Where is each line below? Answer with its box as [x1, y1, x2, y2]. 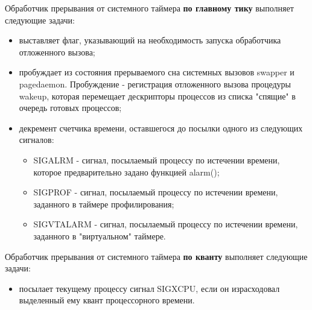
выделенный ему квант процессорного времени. [19, 294, 195, 306]
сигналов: [19, 133, 54, 146]
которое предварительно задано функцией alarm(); [33, 165, 220, 178]
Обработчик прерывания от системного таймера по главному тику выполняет [5, 2, 294, 14]
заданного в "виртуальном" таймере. [33, 229, 166, 242]
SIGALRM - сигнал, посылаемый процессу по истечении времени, [33, 153, 280, 166]
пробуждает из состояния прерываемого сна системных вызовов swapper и [19, 66, 294, 78]
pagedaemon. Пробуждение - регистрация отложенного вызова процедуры [19, 77, 291, 90]
